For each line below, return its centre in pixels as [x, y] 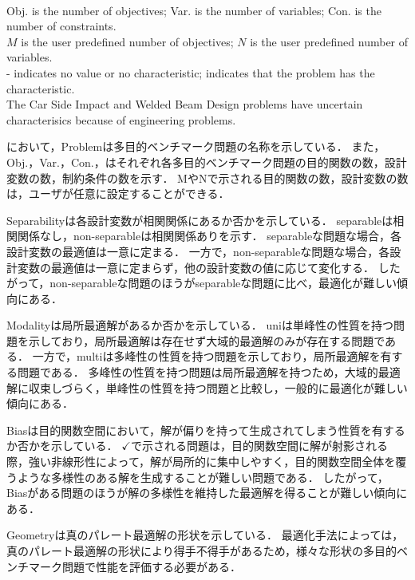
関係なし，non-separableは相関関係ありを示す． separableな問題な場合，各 [209, 236]
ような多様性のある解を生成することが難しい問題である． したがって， [203, 477]
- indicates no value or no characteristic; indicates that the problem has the [191, 72]
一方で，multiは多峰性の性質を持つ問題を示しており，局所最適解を [206, 356]
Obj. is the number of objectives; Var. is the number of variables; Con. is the [194, 10]
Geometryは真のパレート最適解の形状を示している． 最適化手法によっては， [205, 535]
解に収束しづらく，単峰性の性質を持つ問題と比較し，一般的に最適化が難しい [207, 387]
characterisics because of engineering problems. [121, 119]
